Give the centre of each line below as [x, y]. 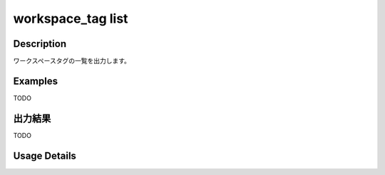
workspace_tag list [71, 18]
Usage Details [45, 155]
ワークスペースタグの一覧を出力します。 [72, 61]
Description [40, 44]
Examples [36, 81]
